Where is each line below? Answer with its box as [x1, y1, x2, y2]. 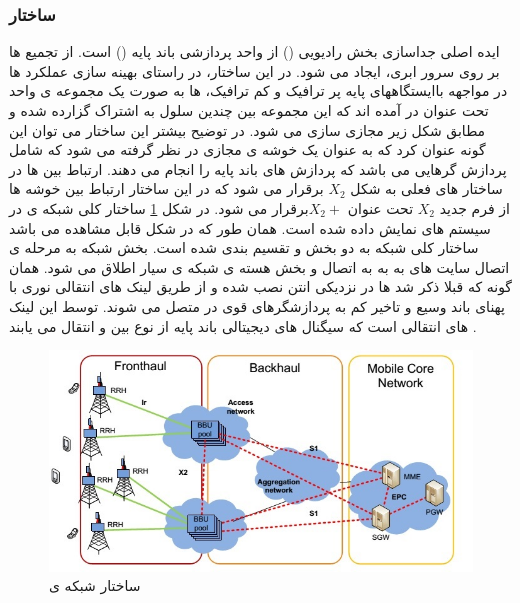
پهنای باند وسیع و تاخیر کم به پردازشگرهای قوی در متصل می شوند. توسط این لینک [9, 295, 505, 316]
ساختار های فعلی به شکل [350, 178, 503, 199]
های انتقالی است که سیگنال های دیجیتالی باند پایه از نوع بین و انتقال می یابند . [9, 315, 477, 336]
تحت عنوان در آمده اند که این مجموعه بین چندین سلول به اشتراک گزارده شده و [9, 100, 489, 120]
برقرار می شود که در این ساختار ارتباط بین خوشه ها [9, 178, 324, 199]
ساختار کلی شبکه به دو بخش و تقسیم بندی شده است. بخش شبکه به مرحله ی [9, 237, 479, 258]
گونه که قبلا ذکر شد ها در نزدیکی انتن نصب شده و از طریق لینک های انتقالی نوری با [9, 276, 513, 297]
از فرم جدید [439, 197, 510, 218]
